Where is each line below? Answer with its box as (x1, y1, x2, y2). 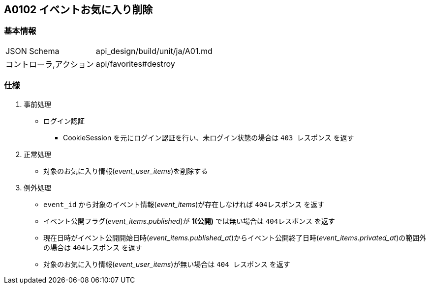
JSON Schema (5, 46, 60, 56)
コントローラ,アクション (5, 59, 94, 69)
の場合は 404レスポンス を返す (43, 243, 142, 252)
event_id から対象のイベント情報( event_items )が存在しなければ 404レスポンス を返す (43, 200, 325, 209)
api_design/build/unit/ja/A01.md (95, 46, 213, 56)
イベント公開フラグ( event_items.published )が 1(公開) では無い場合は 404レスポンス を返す (43, 216, 335, 225)
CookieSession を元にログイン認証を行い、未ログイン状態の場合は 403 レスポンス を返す (63, 133, 354, 142)
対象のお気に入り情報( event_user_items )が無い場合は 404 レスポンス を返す (43, 260, 290, 268)
